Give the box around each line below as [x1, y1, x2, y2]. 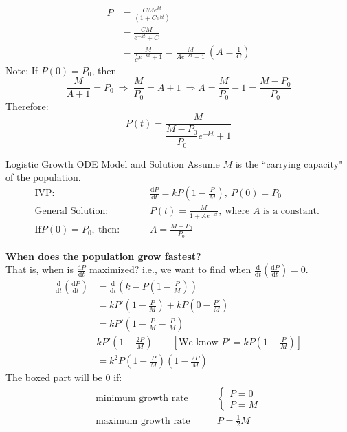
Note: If [5, 63, 38, 77]
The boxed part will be [5, 370, 102, 385]
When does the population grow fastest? [5, 248, 201, 263]
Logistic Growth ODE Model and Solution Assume [5, 156, 220, 171]
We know [179, 338, 219, 348]
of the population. [5, 170, 81, 184]
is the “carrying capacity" [235, 156, 343, 171]
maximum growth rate [96, 415, 190, 426]
